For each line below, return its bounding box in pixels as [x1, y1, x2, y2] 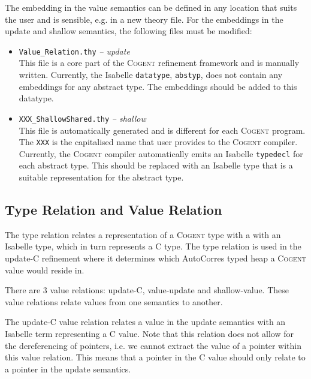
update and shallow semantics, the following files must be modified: [5, 25, 252, 37]
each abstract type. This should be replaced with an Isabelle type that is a [19, 159, 293, 172]
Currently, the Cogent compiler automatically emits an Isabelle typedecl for [19, 147, 303, 160]
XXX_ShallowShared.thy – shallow [19, 112, 146, 124]
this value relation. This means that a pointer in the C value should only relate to [5, 351, 306, 363]
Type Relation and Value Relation [5, 200, 222, 219]
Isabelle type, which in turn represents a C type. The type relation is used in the [5, 240, 301, 252]
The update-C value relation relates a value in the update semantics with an [5, 315, 286, 328]
